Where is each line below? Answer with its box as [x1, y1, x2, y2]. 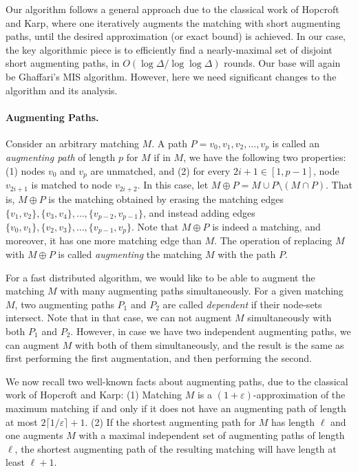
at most [6, 414, 38, 429]
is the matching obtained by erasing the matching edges [48, 191, 284, 206]
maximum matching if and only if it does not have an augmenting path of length [6, 400, 346, 415]
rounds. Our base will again [224, 56, 341, 70]
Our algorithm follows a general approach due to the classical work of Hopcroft [6, 2, 339, 16]
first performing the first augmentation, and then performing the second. [6, 351, 313, 365]
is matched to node [31, 178, 112, 192]
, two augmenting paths [14, 297, 114, 311]
